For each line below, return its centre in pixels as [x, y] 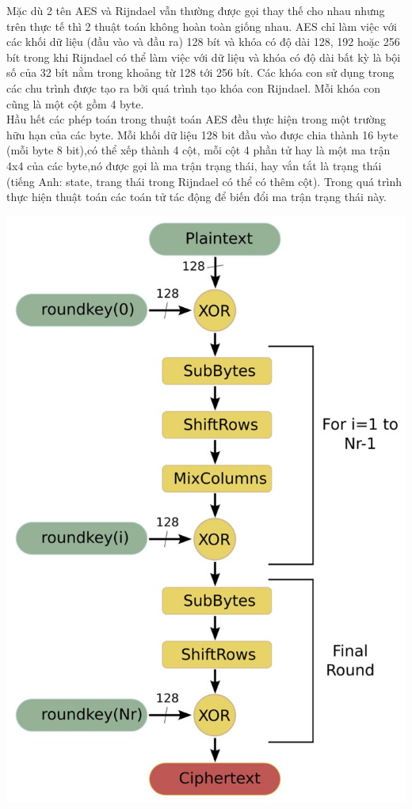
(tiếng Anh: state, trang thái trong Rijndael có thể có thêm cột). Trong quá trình [204, 181]
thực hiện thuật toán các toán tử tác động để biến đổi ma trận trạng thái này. [197, 197]
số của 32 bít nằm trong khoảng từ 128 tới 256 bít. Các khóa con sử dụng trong [200, 72]
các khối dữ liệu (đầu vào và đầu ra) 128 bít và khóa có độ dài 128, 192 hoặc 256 [203, 42]
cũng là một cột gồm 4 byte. [75, 103]
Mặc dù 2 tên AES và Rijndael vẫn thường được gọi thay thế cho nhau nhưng [196, 10]
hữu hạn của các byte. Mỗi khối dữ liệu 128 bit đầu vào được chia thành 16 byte [202, 134]
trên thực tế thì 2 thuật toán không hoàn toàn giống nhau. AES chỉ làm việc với [202, 26]
